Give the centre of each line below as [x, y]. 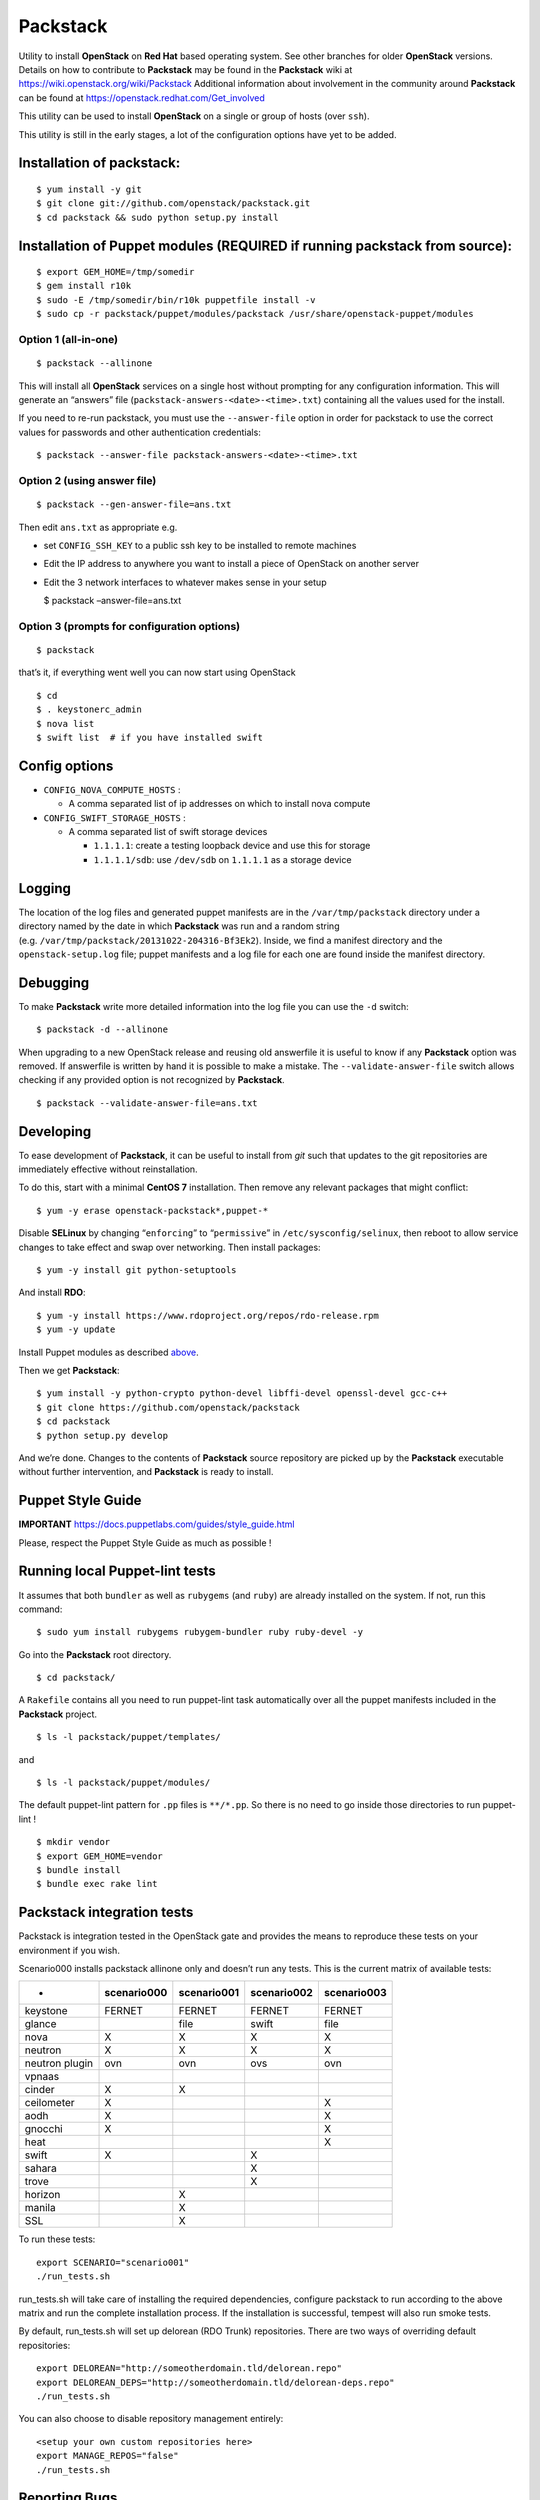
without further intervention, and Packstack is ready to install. [146, 1472]
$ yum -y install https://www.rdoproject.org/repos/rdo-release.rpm [207, 1315]
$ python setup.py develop [102, 1435]
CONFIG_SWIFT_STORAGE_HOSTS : [115, 817]
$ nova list [65, 723]
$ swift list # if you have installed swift [150, 737]
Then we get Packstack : [69, 1370]
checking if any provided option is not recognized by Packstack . [151, 1080]
